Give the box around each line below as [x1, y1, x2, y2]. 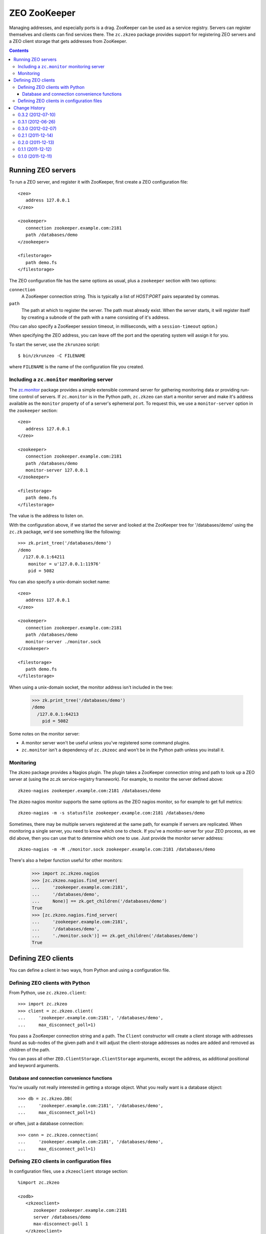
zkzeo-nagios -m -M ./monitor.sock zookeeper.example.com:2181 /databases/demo [18, 847, 215, 852]
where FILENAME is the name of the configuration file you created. [9, 364, 144, 370]
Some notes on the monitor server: [9, 731, 80, 736]
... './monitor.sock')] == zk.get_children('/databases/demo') [32, 933, 199, 938]
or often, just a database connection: [9, 1120, 84, 1126]
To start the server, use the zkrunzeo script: [9, 341, 100, 347]
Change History [13, 105, 45, 111]
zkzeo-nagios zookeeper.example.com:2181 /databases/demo [18, 788, 161, 793]
